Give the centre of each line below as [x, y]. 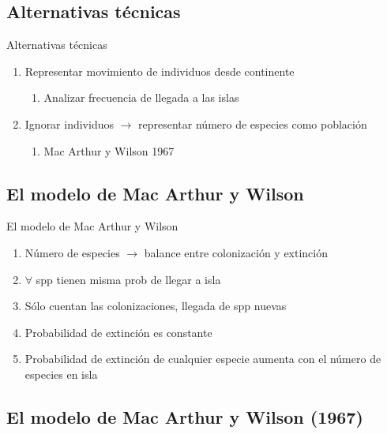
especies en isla [61, 374]
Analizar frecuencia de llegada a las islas [141, 97]
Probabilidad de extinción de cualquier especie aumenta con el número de [203, 359]
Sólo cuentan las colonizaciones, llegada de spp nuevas [156, 306]
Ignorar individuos [69, 123]
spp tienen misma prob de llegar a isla [128, 279]
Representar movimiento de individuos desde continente [160, 71]
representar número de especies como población [253, 123]
